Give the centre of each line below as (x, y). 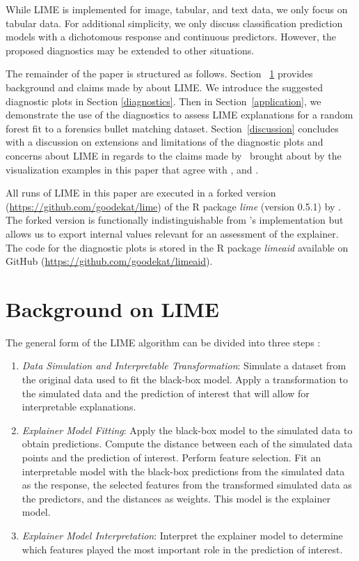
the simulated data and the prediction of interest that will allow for (166, 393)
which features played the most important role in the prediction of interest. (182, 549)
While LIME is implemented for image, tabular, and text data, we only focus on (177, 9)
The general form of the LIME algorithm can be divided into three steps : (163, 342)
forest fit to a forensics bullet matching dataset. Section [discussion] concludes (172, 128)
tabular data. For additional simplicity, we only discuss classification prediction (174, 23)
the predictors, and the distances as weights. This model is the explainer (176, 498)
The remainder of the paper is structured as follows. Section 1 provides (159, 74)
